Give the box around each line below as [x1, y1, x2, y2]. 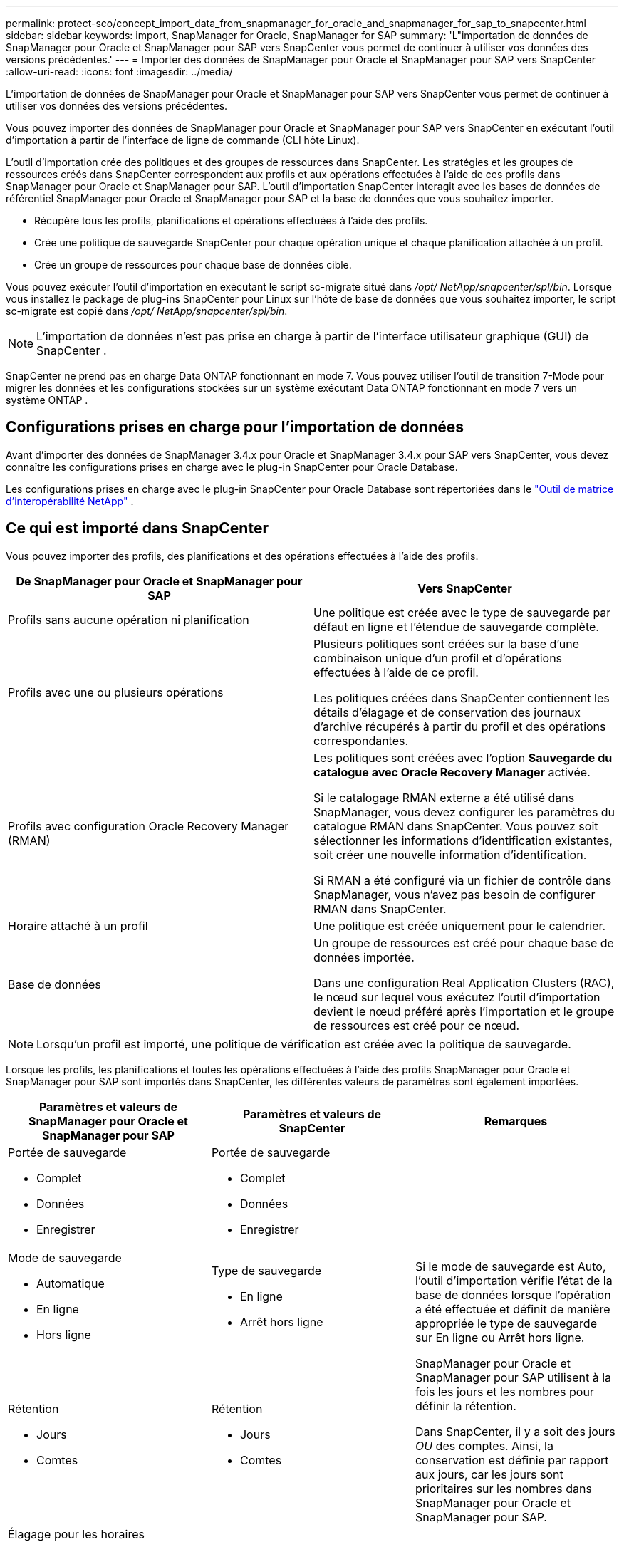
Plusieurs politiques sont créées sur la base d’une [313, 636, 580, 651]
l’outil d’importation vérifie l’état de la [415, 1273, 613, 1288]
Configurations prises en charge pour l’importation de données [6, 418, 464, 437]
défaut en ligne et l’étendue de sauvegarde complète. [313, 619, 599, 634]
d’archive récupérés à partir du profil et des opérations [313, 719, 606, 734]
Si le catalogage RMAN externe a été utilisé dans [313, 790, 575, 805]
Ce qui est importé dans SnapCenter [6, 519, 269, 538]
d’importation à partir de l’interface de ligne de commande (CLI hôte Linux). [6, 134, 360, 146]
